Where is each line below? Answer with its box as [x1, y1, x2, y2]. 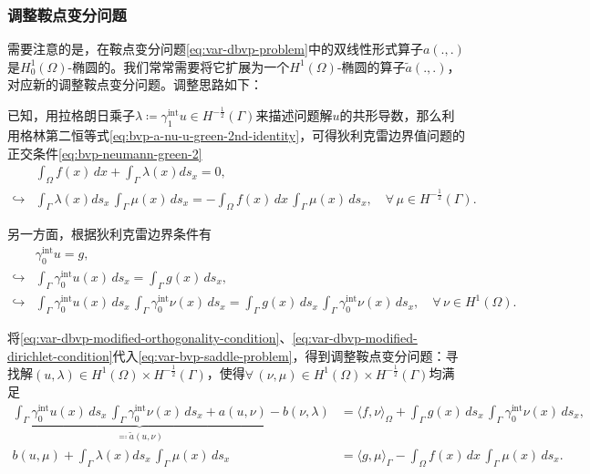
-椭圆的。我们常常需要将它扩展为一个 [67, 57, 290, 76]
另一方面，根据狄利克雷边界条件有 [7, 224, 212, 243]
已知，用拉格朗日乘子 [7, 106, 135, 125]
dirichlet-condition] [7, 345, 113, 365]
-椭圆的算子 [336, 57, 406, 76]
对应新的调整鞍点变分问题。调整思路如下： [7, 75, 263, 94]
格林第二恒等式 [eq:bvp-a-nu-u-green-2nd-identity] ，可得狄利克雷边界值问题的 [19, 126, 466, 145]
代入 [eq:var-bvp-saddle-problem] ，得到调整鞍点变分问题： [112, 345, 446, 365]
